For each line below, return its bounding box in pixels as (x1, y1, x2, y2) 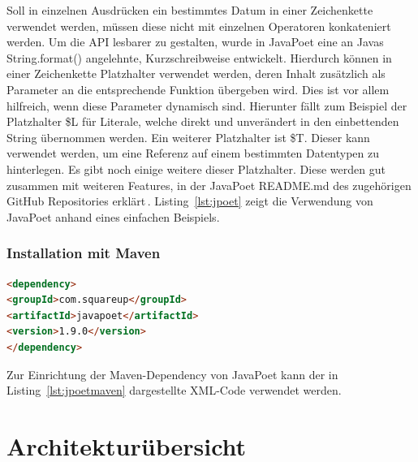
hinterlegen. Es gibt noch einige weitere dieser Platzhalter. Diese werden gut (6, 160, 386, 177)
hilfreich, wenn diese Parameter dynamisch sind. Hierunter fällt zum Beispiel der (6, 97, 407, 114)
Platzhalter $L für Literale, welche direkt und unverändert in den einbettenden (6, 113, 399, 130)
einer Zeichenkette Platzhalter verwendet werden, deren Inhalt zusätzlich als (6, 65, 386, 82)
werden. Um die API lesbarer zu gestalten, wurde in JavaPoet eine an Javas (6, 33, 384, 50)
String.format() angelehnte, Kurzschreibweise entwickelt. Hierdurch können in (6, 49, 392, 66)
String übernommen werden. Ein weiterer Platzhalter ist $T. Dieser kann (6, 128, 370, 145)
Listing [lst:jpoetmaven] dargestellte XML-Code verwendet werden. (6, 382, 342, 399)
